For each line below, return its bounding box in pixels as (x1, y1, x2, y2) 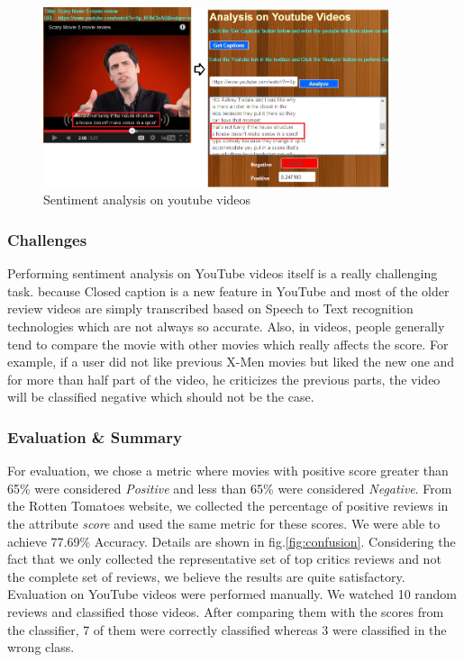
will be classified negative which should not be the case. (7, 387, 314, 406)
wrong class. (7, 638, 75, 657)
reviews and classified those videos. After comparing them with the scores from (7, 602, 444, 621)
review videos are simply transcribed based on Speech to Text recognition (7, 299, 414, 318)
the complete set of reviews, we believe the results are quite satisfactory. (7, 567, 405, 585)
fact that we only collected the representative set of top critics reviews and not (7, 549, 441, 568)
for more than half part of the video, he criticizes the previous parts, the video (7, 369, 441, 388)
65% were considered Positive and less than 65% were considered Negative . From (7, 478, 452, 497)
